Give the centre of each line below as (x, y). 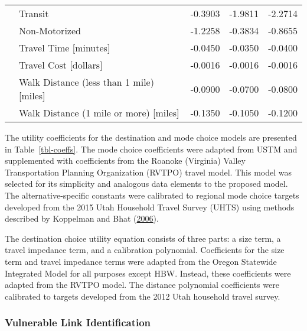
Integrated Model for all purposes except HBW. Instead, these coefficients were (148, 273)
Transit (34, 13)
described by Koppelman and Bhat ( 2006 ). (82, 218)
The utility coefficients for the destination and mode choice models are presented (151, 137)
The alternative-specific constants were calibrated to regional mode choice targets (152, 195)
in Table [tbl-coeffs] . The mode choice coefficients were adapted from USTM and (151, 149)
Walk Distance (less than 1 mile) (86, 82)
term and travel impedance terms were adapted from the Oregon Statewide (141, 261)
